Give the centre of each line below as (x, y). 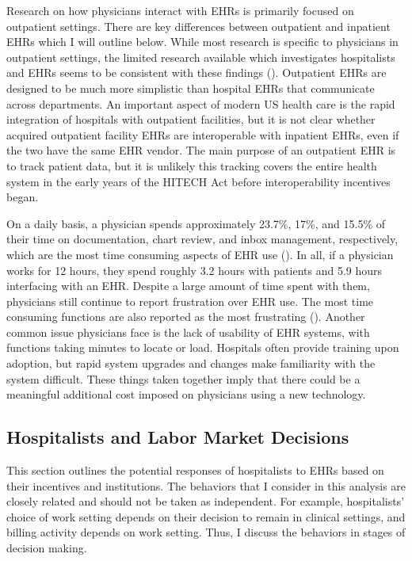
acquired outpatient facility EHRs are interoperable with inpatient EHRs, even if (203, 134)
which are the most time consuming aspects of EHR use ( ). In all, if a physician (200, 254)
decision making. (47, 548)
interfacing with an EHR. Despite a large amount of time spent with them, (188, 286)
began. (23, 197)
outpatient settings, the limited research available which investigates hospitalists (201, 57)
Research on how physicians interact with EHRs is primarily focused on (180, 10)
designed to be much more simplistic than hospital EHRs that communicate (191, 88)
